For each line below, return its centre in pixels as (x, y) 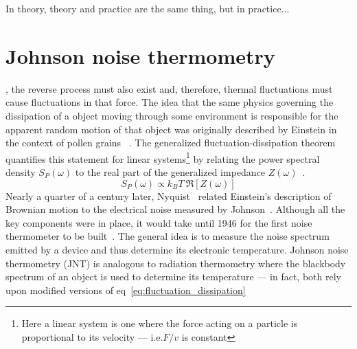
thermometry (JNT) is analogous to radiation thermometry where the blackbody (176, 263)
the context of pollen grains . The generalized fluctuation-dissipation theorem (171, 143)
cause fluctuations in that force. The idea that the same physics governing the (170, 102)
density (21, 171)
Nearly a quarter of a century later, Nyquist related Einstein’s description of (169, 195)
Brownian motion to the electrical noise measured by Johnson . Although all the (175, 209)
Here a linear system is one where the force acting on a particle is (160, 323)
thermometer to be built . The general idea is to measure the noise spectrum (168, 236)
